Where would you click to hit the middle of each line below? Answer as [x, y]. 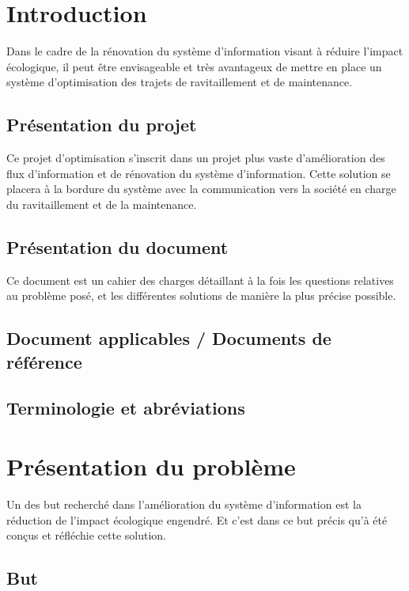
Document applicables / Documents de [169, 338]
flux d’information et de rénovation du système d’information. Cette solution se [199, 173]
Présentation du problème [151, 466]
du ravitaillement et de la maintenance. [102, 204]
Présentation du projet [102, 125]
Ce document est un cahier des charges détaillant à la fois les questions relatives [200, 280]
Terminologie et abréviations [126, 408]
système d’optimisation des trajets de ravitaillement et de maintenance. [180, 82]
